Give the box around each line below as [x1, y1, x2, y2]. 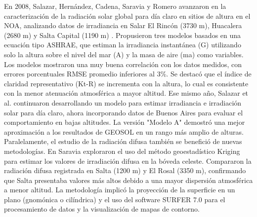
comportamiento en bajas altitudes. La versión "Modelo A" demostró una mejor [4, 117, 245, 127]
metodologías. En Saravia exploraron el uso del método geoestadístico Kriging [4, 145, 240, 156]
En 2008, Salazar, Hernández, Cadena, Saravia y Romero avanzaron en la [4, 1, 226, 11]
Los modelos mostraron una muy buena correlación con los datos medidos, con [4, 59, 242, 69]
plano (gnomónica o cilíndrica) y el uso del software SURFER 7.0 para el [4, 194, 225, 204]
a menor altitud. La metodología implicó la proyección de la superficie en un [4, 184, 235, 195]
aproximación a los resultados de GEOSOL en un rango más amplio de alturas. [4, 126, 244, 137]
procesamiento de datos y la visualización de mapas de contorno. [4, 204, 200, 214]
